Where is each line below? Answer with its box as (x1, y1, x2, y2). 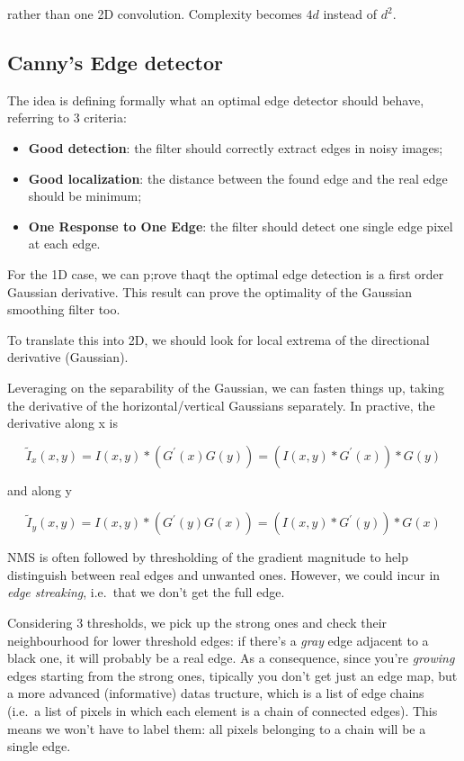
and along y (7, 480, 72, 499)
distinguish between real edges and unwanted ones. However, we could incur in (7, 565, 441, 584)
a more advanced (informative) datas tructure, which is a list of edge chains (7, 684, 424, 702)
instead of (323, 5, 377, 23)
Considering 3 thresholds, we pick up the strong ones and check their (7, 613, 388, 632)
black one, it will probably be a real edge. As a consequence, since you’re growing (7, 648, 455, 667)
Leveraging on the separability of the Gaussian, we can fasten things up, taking (7, 377, 445, 396)
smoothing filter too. (7, 300, 120, 319)
